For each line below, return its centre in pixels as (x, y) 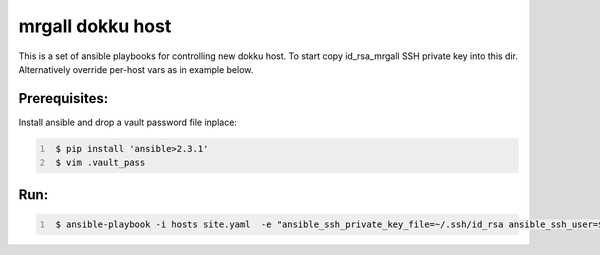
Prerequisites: (63, 98)
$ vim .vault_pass (100, 163)
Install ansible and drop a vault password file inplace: (127, 122)
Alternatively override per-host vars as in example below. (136, 69)
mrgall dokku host (95, 26)
